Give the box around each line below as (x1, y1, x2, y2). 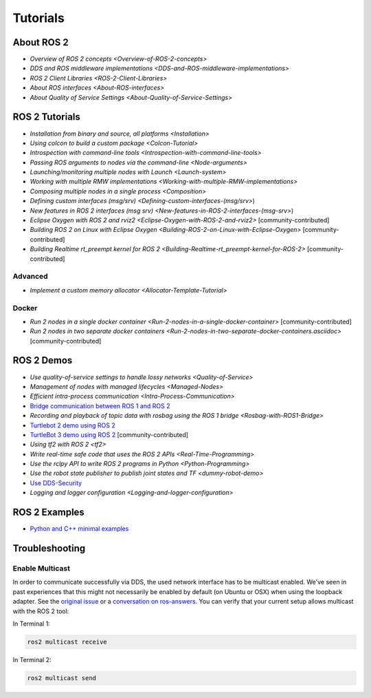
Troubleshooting (12, 542, 86, 554)
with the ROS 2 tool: (12, 606, 69, 615)
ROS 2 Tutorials (12, 111, 80, 123)
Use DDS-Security (30, 478, 82, 487)
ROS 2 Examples (12, 507, 85, 518)
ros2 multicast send (27, 674, 96, 681)
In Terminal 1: (12, 620, 51, 628)
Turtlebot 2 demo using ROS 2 (30, 421, 116, 430)
